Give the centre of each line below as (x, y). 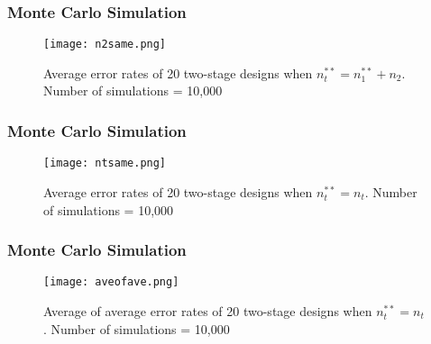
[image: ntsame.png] (105, 163)
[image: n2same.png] (105, 45)
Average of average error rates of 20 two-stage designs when (208, 311)
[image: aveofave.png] (111, 282)
